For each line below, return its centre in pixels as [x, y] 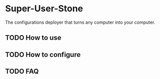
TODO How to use [33, 38]
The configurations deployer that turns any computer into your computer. [80, 22]
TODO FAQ [22, 71]
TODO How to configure [43, 55]
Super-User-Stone [44, 9]
